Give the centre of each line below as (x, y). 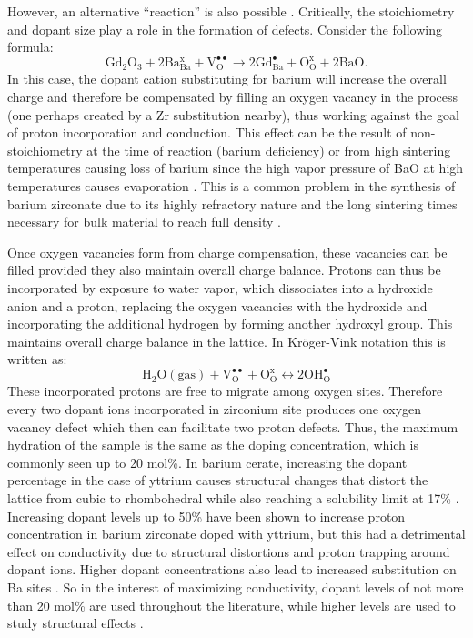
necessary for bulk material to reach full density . (145, 222)
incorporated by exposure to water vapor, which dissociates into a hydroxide (220, 287)
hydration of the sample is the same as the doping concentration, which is (213, 445)
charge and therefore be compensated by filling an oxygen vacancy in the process (233, 97)
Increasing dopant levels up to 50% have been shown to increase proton (206, 516)
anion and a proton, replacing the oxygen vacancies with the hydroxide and (217, 305)
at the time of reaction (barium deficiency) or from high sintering (269, 150)
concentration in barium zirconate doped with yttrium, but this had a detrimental (236, 534)
